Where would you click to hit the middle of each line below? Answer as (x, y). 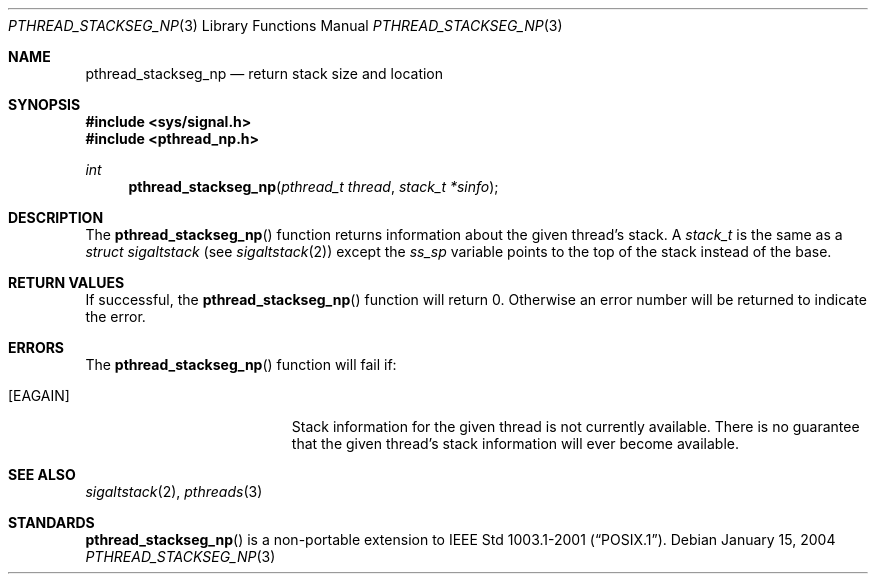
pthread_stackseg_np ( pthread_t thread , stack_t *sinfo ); (313, 186)
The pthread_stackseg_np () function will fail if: (241, 364)
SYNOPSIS (44, 104)
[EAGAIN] (39, 395)
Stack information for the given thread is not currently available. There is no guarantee (575, 426)
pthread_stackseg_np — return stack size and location (264, 73)
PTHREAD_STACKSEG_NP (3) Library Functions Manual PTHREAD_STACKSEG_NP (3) (285, 25)
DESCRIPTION (56, 217)
